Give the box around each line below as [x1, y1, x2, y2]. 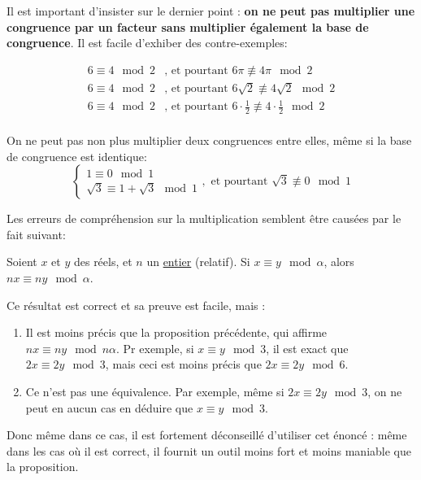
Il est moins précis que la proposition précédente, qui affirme [25, 324, 328, 341]
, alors [323, 253, 354, 270]
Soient [7, 253, 37, 270]
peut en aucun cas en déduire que [25, 399, 193, 416]
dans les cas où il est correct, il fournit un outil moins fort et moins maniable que [7, 442, 411, 459]
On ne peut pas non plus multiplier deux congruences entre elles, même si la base [7, 132, 412, 149]
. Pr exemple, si [116, 339, 194, 356]
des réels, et [73, 253, 132, 270]
